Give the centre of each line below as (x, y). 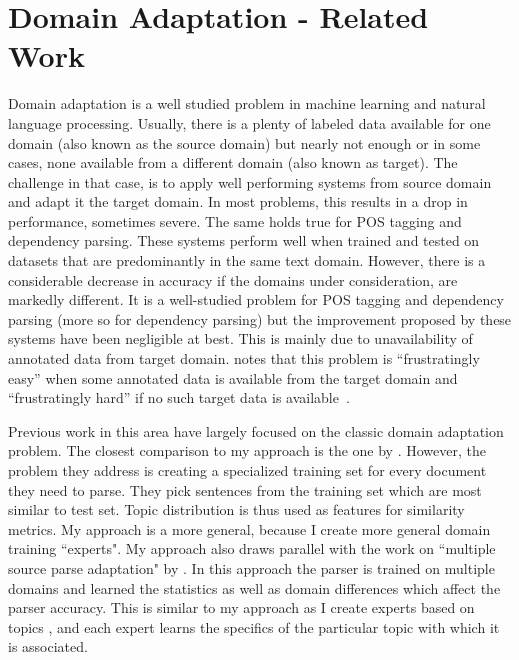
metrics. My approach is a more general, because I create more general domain (249, 528)
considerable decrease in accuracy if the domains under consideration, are (233, 279)
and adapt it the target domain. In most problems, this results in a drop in (238, 201)
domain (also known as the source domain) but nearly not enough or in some (244, 142)
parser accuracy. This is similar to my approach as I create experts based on (241, 607)
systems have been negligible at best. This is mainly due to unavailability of (240, 338)
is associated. (48, 646)
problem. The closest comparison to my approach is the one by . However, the (247, 450)
